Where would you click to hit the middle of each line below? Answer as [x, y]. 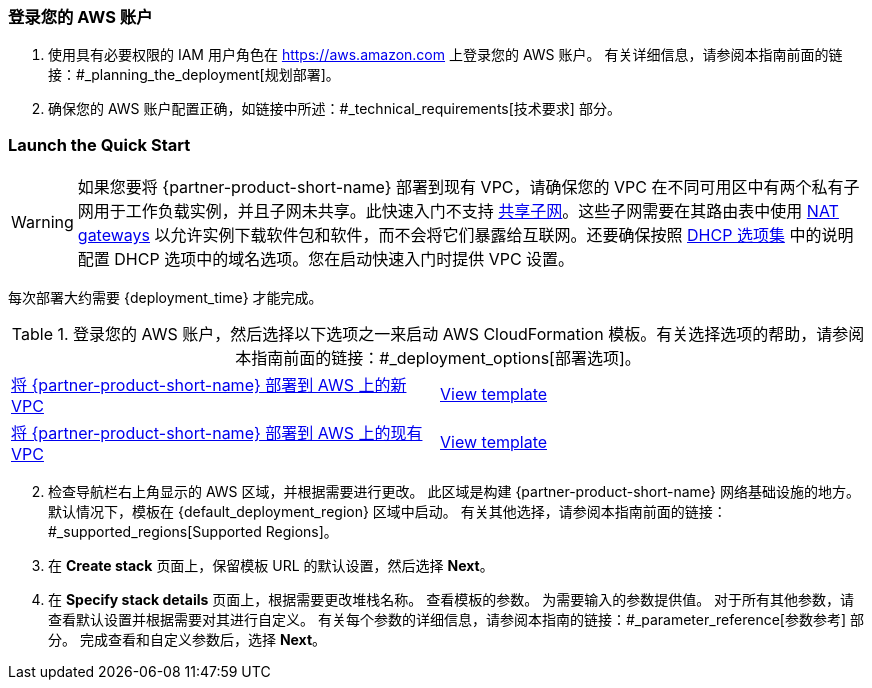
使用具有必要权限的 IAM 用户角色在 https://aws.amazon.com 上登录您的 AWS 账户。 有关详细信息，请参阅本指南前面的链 [445, 55]
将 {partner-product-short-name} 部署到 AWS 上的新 [209, 385]
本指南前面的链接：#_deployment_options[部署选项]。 [438, 358]
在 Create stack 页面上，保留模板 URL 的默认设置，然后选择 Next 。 [271, 566]
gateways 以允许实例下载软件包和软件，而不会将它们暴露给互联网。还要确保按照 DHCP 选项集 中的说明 [465, 235]
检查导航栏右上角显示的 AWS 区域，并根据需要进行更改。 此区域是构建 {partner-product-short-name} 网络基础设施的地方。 [454, 492]
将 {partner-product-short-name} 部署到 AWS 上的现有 [217, 433]
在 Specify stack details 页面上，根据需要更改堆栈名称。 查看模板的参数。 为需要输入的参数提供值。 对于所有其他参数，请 [451, 600]
